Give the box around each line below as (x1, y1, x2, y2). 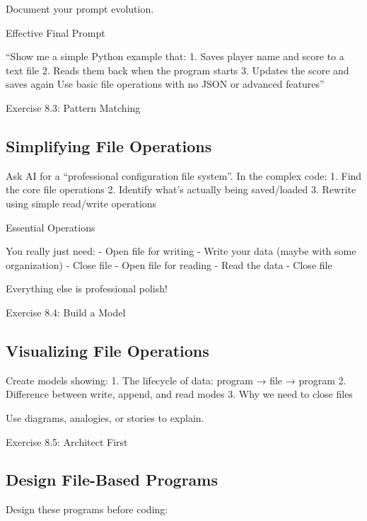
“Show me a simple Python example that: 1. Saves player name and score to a (6, 49, 344, 64)
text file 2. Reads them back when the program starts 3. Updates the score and (6, 62, 349, 77)
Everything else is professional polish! (6, 281, 168, 296)
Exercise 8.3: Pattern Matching (6, 100, 141, 115)
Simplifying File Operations (6, 134, 212, 156)
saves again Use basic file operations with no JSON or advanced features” (6, 76, 325, 91)
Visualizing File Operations (6, 339, 209, 361)
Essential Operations (6, 219, 95, 234)
